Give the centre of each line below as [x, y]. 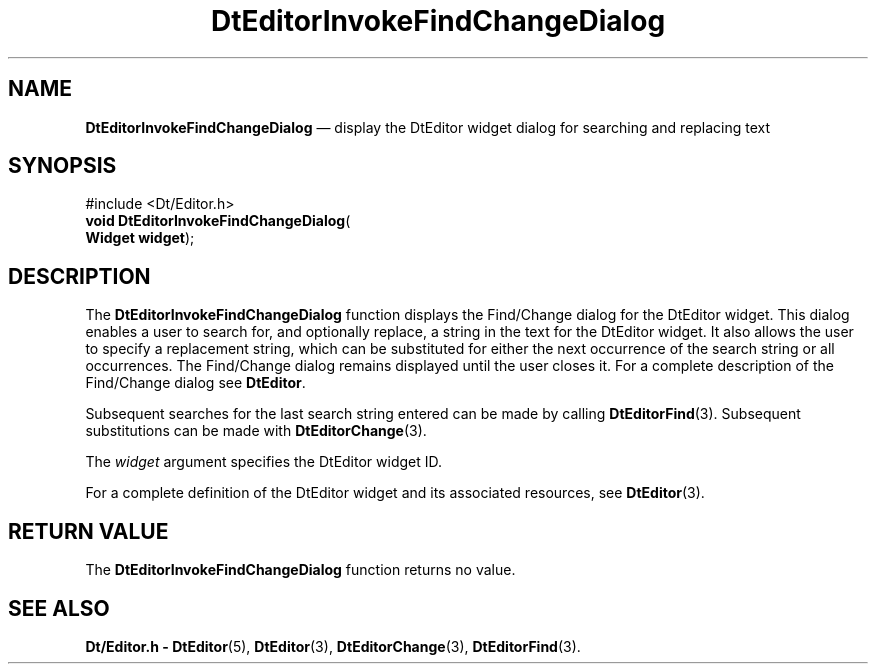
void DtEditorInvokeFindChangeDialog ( [218, 221]
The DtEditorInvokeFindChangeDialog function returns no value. [300, 570]
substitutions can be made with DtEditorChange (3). [256, 431]
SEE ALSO [59, 608]
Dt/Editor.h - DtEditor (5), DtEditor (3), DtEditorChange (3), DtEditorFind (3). [333, 646]
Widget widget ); [140, 238]
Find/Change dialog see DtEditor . [195, 383]
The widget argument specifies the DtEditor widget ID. [264, 462]
